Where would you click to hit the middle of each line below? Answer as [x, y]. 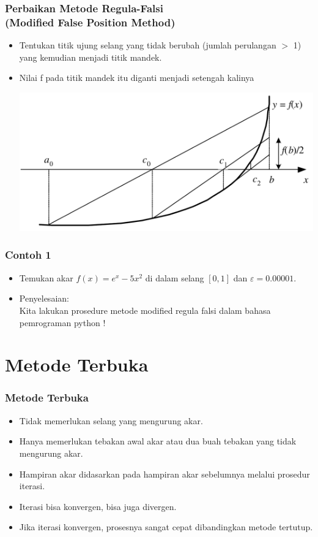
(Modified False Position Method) [90, 22]
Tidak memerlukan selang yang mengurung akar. [111, 420]
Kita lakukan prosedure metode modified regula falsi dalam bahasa [145, 310]
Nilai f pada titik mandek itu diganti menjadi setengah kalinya [137, 78]
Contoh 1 [28, 255]
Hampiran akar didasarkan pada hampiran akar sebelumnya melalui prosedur [165, 474]
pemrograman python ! [62, 322]
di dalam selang [175, 277]
